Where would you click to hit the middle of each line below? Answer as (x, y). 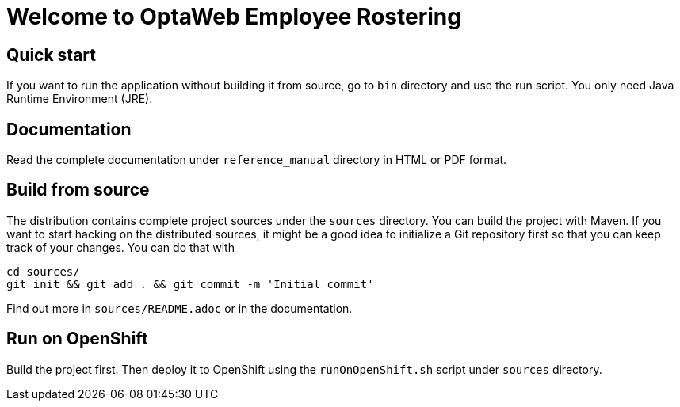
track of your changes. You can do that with (120, 247)
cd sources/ (43, 271)
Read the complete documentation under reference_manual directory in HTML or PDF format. (257, 160)
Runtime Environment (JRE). (80, 99)
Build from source (78, 190)
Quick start (51, 55)
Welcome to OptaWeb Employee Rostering (234, 17)
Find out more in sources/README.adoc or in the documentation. (180, 308)
